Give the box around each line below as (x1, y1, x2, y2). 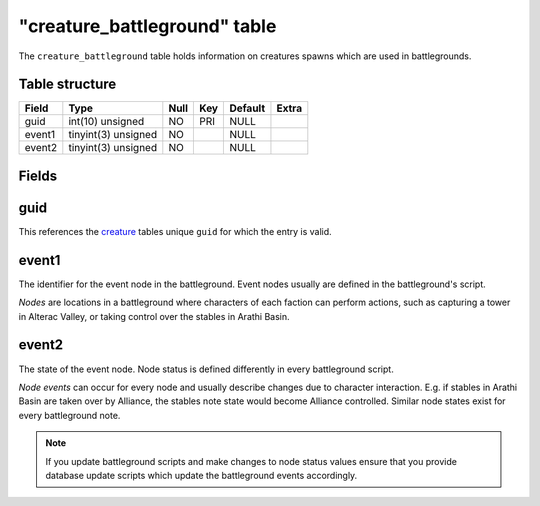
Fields (18, 167, 58, 184)
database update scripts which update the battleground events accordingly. (45, 469, 358, 481)
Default (229, 101, 266, 115)
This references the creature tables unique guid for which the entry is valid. (18, 225, 332, 237)
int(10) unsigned (68, 115, 145, 129)
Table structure (18, 76, 117, 93)
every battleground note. (18, 409, 121, 421)
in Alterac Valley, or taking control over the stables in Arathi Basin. (18, 310, 290, 322)
